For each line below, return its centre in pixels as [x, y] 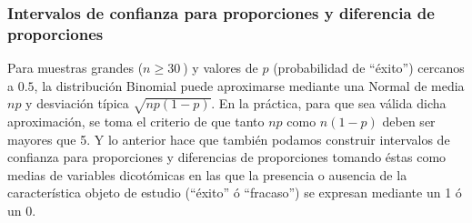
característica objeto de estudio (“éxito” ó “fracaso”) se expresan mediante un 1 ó [235, 193]
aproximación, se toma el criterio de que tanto [136, 122]
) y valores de [221, 68]
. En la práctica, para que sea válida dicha [329, 103]
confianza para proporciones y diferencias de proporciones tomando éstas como [227, 157]
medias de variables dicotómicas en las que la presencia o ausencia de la [207, 174]
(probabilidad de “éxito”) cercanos [369, 68]
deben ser [409, 122]
